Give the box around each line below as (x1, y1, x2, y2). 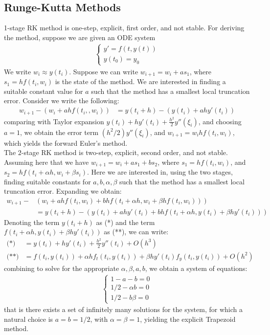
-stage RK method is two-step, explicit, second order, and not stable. (21, 147, 228, 157)
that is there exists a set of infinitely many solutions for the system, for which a (4, 304, 243, 314)
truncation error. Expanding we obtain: (4, 186, 122, 196)
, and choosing (198, 116, 242, 126)
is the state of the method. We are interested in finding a (55, 76, 226, 87)
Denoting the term (4, 217, 60, 227)
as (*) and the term (96, 217, 155, 227)
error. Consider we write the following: (4, 95, 119, 106)
